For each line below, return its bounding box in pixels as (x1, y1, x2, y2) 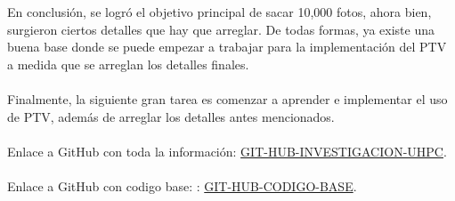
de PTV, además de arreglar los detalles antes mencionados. (7, 107, 335, 125)
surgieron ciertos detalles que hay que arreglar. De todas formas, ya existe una (7, 20, 435, 38)
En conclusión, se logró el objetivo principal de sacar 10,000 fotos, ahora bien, (7, 3, 432, 20)
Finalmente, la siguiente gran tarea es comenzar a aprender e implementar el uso (7, 89, 448, 108)
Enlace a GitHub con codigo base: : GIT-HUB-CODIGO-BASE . (7, 176, 357, 195)
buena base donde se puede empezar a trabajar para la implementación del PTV (7, 37, 447, 56)
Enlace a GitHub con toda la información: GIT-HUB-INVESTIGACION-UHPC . (7, 141, 447, 160)
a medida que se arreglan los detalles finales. (7, 54, 249, 73)
